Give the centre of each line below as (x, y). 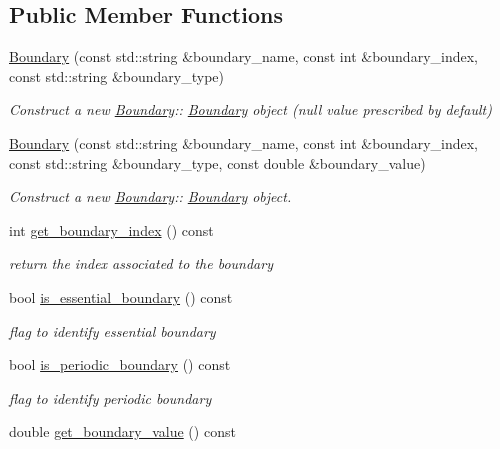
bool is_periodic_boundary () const (120, 364)
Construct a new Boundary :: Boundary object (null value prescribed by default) (250, 109)
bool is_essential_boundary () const (121, 296)
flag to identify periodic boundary (110, 397)
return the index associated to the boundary (141, 263)
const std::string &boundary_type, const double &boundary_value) (217, 162)
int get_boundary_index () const (111, 229)
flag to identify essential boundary (112, 330)
